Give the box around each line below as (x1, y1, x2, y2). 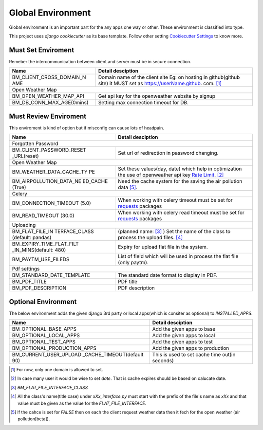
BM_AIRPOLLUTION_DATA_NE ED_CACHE (12, 178, 108, 185)
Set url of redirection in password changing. (117, 150, 219, 157)
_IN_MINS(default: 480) (12, 247, 66, 253)
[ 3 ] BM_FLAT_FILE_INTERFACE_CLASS (10, 384, 88, 390)
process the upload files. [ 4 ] (117, 234, 183, 241)
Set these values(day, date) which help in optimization (117, 165, 242, 172)
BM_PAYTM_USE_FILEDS (12, 256, 70, 263)
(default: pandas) (12, 234, 52, 241)
